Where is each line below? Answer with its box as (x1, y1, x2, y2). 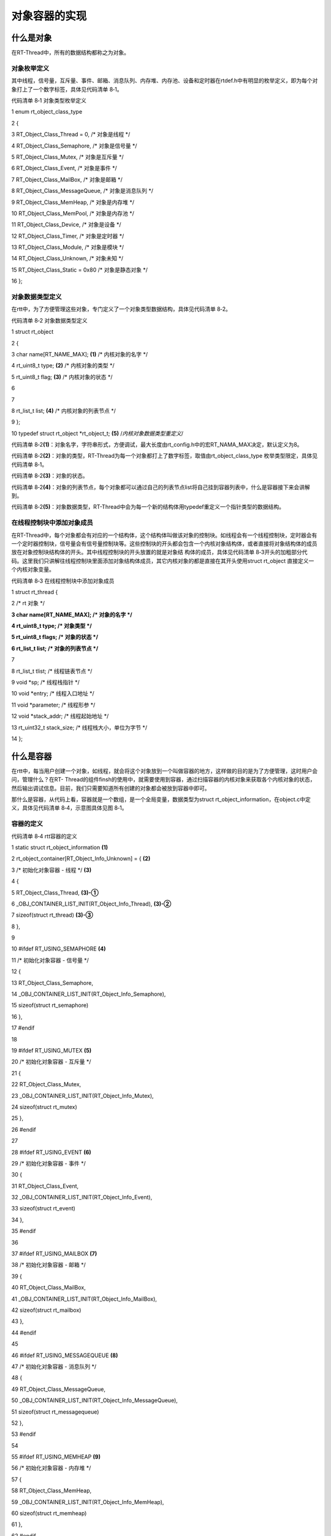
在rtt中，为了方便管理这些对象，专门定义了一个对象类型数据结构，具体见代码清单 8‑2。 (11, 305, 231, 313)
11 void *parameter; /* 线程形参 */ (11, 701, 96, 708)
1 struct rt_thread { (11, 588, 58, 595)
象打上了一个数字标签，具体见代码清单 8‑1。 (11, 85, 123, 93)
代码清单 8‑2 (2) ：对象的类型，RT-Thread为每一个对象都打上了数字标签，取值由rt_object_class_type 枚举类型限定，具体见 (11, 452, 318, 460)
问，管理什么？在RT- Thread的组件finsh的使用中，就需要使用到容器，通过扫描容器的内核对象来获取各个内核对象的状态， (11, 776, 316, 783)
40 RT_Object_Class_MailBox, (11, 1284, 86, 1291)
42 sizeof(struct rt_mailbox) (11, 1306, 82, 1314)
